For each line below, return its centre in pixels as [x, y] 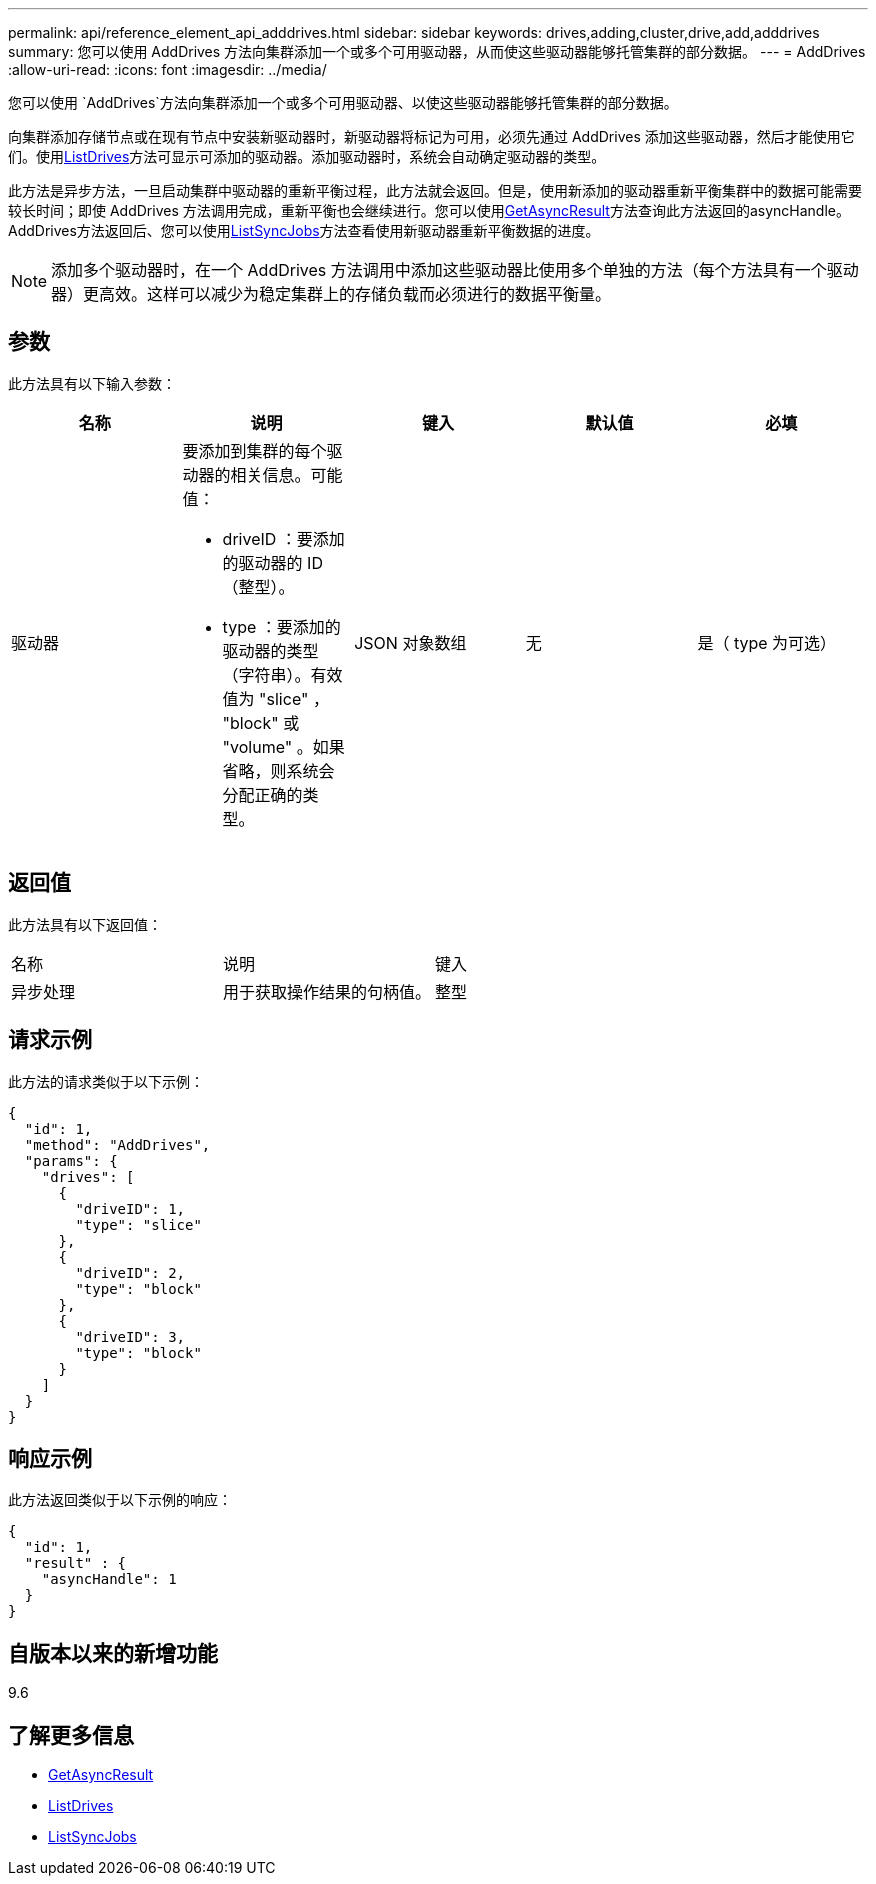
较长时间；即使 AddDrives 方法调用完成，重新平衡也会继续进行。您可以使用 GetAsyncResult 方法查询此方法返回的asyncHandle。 [429, 210]
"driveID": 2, [130, 1272]
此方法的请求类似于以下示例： [106, 1081]
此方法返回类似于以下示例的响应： [120, 1500]
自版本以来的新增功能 [113, 1653]
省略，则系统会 [278, 770]
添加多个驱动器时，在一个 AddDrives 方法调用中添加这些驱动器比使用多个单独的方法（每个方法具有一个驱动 [455, 270]
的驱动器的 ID [272, 562]
